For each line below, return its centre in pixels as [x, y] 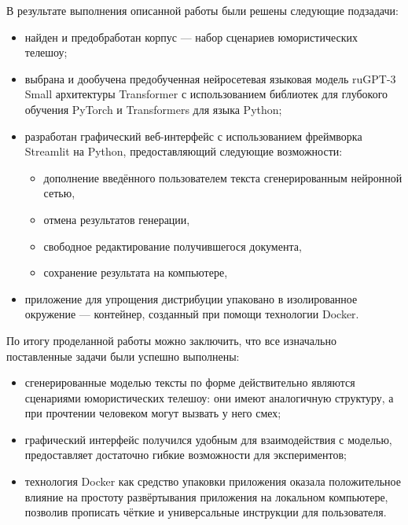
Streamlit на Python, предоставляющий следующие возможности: [184, 151]
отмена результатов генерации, [117, 219]
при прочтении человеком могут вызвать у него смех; [153, 413]
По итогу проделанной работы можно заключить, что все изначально [171, 340]
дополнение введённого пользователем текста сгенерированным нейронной [223, 177]
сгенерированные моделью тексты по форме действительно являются [190, 382]
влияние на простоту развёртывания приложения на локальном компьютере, [206, 496]
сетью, [59, 193]
